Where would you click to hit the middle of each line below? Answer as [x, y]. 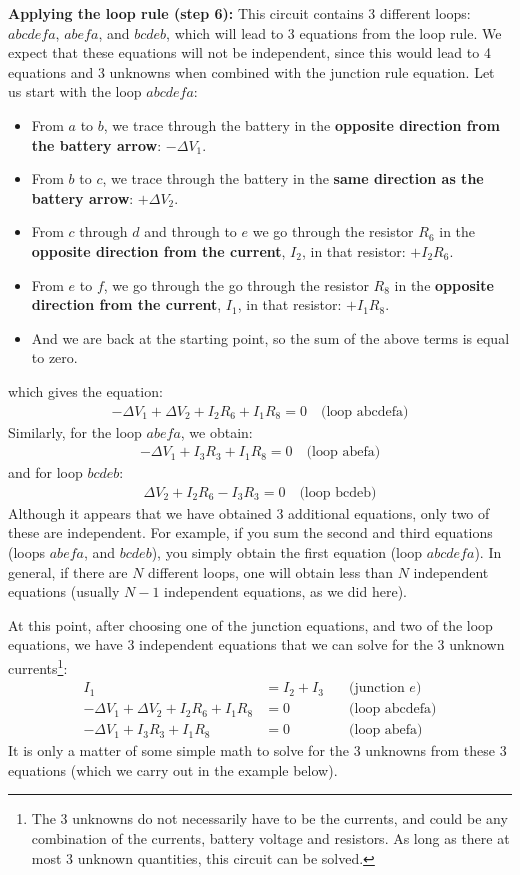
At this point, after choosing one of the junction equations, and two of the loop [250, 624]
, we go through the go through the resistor [236, 284]
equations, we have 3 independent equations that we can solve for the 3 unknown [256, 644]
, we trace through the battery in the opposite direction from [301, 124]
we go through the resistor [333, 231]
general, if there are [68, 571]
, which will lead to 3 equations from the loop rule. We [334, 32]
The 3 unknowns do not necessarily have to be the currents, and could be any [269, 818]
